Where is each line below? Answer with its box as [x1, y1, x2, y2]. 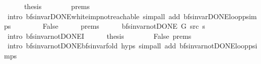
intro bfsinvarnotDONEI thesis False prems [7, 30, 192, 41]
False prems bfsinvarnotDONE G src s [43, 21, 205, 31]
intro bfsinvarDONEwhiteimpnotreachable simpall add [7, 11, 180, 21]
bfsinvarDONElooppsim [183, 11, 257, 21]
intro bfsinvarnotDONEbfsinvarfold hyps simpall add [7, 40, 176, 51]
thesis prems [24, 1, 90, 11]
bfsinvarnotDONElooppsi [179, 40, 257, 51]
